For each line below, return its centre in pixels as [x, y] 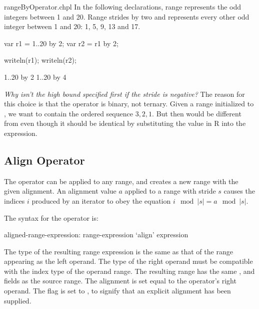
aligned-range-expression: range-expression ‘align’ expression [96, 235]
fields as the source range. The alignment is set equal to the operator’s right [120, 281]
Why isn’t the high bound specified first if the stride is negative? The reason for [124, 94]
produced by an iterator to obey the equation [101, 200]
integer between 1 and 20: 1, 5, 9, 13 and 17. [72, 26]
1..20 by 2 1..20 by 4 [35, 76]
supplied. [18, 300]
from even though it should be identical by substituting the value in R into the [125, 123]
